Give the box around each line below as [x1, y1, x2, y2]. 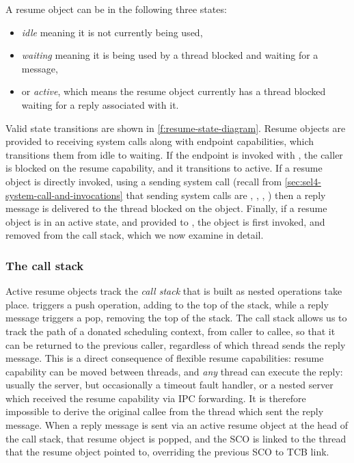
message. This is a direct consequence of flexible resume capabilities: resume [5, 351, 324, 365]
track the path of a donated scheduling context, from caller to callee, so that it [5, 323, 336, 338]
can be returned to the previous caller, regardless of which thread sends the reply [5, 337, 346, 352]
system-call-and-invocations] [5, 187, 123, 202]
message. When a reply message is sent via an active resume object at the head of [5, 418, 349, 432]
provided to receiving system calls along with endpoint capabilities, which [5, 134, 314, 148]
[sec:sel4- [284, 174, 321, 188]
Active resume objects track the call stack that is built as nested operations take [5, 284, 342, 298]
